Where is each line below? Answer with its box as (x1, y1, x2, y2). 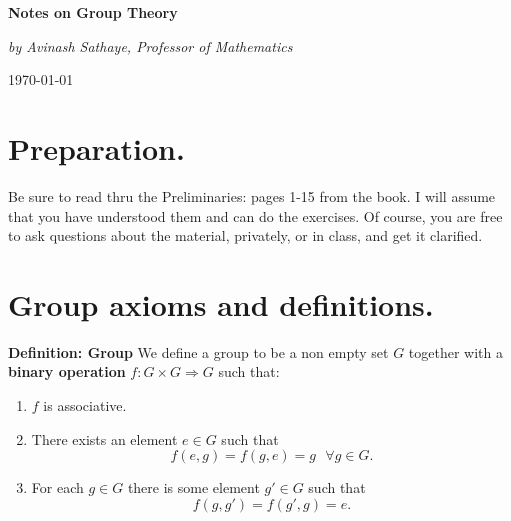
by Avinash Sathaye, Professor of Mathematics (8, 35, 293, 56)
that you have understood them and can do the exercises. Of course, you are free (8, 205, 503, 226)
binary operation (8, 361, 126, 382)
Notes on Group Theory (8, 2, 178, 22)
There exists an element (31, 428, 178, 449)
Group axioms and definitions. (8, 283, 434, 324)
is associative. (43, 395, 127, 415)
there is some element (127, 477, 260, 498)
